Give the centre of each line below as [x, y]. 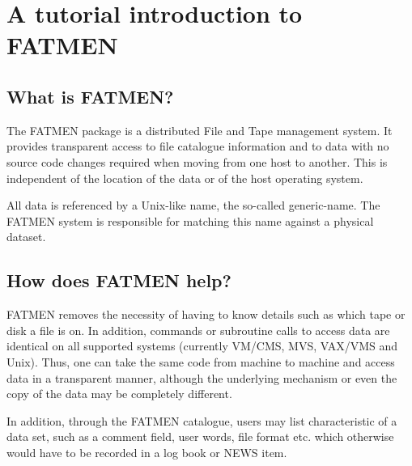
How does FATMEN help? [119, 280]
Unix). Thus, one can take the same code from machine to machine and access [201, 361]
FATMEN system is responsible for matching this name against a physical [190, 220]
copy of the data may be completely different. [119, 394]
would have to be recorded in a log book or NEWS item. [147, 452]
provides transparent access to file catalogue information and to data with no [198, 146]
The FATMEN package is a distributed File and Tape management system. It [200, 130]
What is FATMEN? [90, 96]
